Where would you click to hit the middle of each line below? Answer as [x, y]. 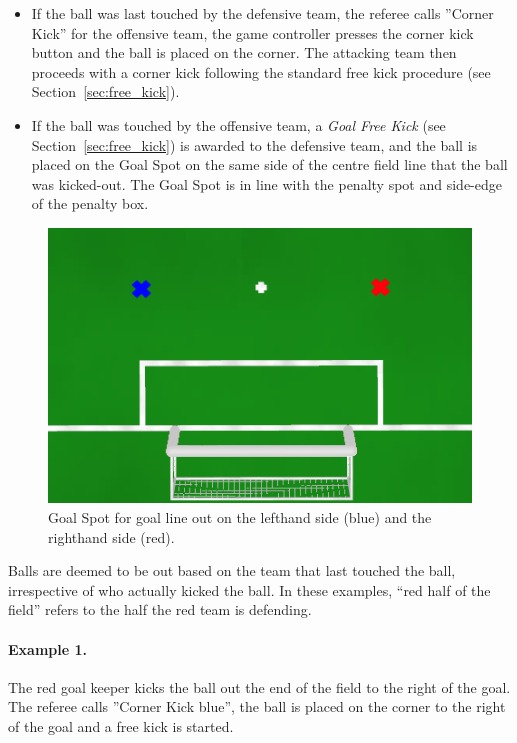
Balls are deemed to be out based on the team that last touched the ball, [232, 570]
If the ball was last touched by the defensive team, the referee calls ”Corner [262, 13]
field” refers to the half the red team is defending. [160, 609]
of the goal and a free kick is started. [121, 725]
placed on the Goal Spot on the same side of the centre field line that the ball [269, 164]
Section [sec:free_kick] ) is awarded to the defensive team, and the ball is [254, 144]
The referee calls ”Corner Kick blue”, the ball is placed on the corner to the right [257, 706]
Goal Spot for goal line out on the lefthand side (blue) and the [240, 516]
